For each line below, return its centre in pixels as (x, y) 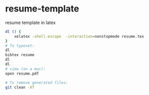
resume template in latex (30, 22)
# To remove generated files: (37, 82)
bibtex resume (20, 55)
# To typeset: (20, 45)
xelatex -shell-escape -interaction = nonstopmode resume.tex (79, 36)
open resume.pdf (22, 73)
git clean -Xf (20, 87)
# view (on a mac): (25, 69)
